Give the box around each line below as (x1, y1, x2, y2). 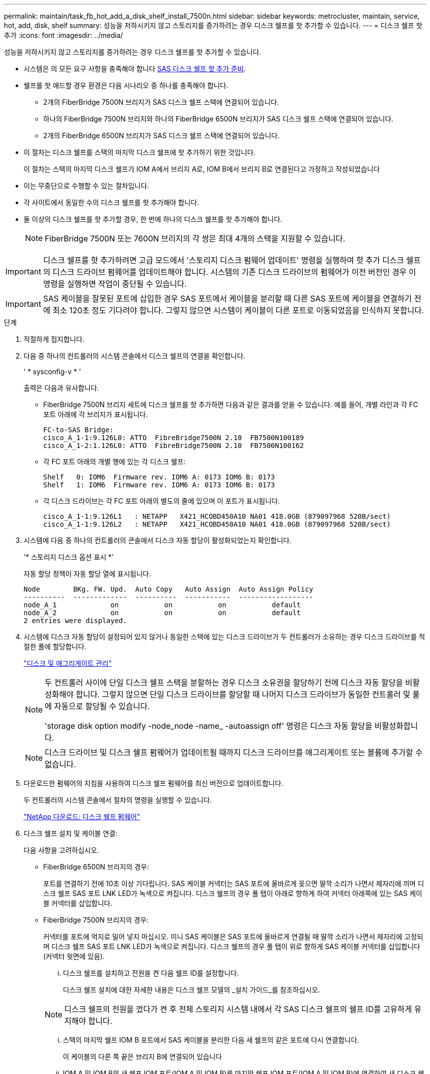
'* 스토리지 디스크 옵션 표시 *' (24, 553, 114, 561)
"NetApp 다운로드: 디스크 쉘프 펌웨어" (24, 812, 140, 821)
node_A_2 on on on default (24, 609, 301, 617)
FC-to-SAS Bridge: (43, 426, 114, 434)
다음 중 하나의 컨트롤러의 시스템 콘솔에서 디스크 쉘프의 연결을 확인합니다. (24, 352, 245, 360)
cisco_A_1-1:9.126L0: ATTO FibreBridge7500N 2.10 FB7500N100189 (43, 434, 304, 442)
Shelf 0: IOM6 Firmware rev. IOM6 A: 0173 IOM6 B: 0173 (43, 473, 275, 481)
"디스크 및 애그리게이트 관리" (24, 659, 112, 667)
